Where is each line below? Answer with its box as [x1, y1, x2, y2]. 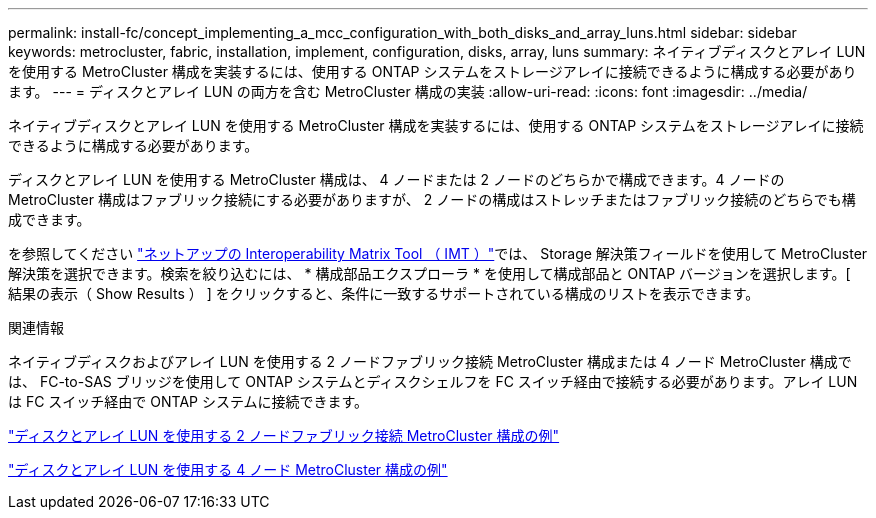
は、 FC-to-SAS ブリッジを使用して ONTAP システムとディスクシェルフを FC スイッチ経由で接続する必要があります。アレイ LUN [8, 373, 858, 390]
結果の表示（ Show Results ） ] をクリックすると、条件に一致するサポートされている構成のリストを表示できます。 [8, 285, 760, 302]
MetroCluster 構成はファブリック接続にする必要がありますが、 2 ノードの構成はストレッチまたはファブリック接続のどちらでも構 [8, 191, 856, 208]
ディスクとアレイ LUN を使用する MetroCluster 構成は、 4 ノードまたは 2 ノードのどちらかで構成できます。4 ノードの [8, 171, 785, 188]
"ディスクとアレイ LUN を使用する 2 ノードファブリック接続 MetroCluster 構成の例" [8, 427, 560, 444]
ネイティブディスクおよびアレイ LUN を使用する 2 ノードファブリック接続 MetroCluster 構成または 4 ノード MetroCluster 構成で [8, 353, 852, 370]
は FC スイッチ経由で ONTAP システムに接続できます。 [8, 393, 369, 410]
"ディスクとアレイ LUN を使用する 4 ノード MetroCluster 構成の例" [8, 461, 448, 478]
